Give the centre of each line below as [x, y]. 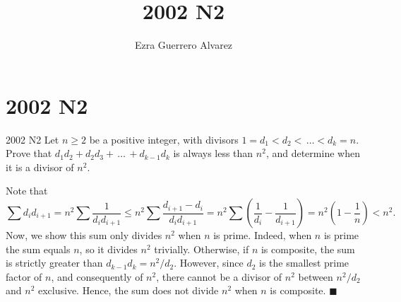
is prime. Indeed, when [263, 235]
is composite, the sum [308, 249]
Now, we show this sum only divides [84, 235]
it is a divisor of [40, 167]
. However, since [209, 263]
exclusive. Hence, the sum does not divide [128, 290]
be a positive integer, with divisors [164, 139]
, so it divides [108, 249]
